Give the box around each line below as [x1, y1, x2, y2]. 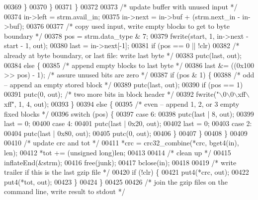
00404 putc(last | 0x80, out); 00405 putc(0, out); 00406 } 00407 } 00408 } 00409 [4, 128, 248, 138]
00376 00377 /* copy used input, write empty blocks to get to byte [26, 21, 230, 31]
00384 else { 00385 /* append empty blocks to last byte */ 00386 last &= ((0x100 [4, 60, 255, 70]
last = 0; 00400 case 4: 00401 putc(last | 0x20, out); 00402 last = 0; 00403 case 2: [4, 118, 252, 129]
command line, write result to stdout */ [4, 186, 125, 197]
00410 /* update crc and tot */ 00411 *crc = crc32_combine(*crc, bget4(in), [4, 137, 239, 148]
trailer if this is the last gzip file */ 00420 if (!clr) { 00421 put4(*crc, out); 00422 [4, 167, 249, 177]
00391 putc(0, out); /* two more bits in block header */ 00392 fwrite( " [4, 89, 219, 99]
